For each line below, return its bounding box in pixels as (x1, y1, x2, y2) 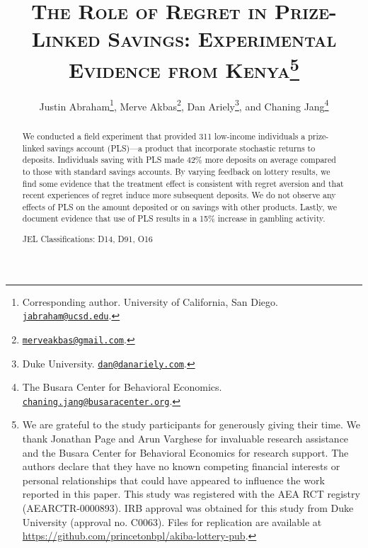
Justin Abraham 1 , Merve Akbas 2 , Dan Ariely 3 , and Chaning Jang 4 (39, 96, 329, 113)
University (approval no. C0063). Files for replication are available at (22, 514, 322, 529)
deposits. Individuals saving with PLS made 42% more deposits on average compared (22, 154, 336, 166)
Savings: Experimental (108, 24, 337, 53)
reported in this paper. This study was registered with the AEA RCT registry (22, 486, 360, 501)
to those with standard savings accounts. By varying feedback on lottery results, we (22, 165, 330, 177)
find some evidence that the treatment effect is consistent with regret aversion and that (22, 177, 344, 189)
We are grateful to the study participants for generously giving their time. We (22, 417, 361, 432)
